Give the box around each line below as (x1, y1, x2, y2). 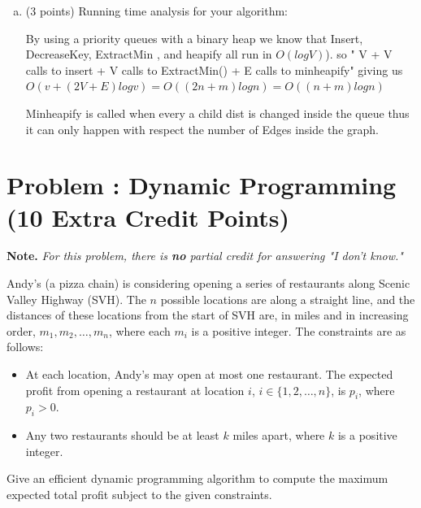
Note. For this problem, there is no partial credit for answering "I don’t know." (7, 247, 403, 264)
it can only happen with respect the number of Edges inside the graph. (25, 120, 379, 137)
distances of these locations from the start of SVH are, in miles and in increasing (7, 306, 409, 323)
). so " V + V (325, 46, 393, 63)
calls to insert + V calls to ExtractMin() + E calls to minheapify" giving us (25, 61, 403, 78)
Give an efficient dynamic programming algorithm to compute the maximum (7, 470, 388, 487)
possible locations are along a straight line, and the (160, 290, 415, 307)
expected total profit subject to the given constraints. (7, 486, 272, 502)
